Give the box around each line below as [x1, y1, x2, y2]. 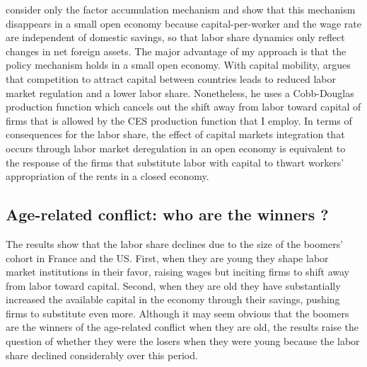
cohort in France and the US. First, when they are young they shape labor [6, 250, 329, 265]
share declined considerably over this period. [6, 347, 198, 362]
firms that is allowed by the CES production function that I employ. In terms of [6, 113, 352, 128]
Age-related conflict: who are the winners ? [6, 203, 329, 225]
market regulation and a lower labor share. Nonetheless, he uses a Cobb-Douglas [6, 85, 354, 100]
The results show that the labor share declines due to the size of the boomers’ [6, 236, 344, 251]
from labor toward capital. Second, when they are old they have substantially [6, 278, 341, 293]
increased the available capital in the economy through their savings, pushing [6, 292, 340, 307]
